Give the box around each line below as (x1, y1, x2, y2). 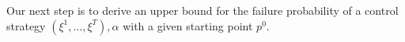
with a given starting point (123, 17, 253, 33)
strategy (6, 17, 46, 33)
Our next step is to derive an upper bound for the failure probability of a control (6, 2, 399, 18)
